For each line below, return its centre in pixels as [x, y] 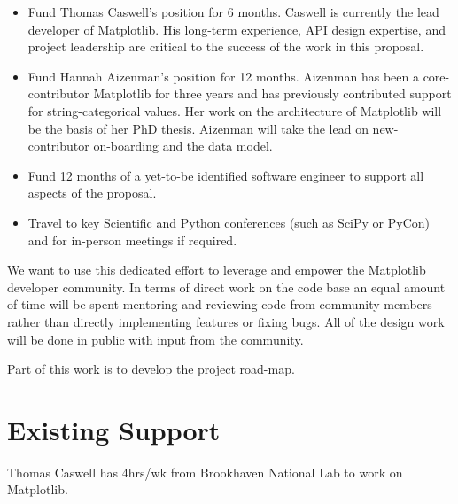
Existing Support [114, 429]
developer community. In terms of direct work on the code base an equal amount [226, 287]
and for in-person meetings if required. [132, 240]
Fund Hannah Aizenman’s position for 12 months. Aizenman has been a [223, 76]
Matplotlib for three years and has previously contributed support [272, 93]
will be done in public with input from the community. [155, 339]
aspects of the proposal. [92, 193]
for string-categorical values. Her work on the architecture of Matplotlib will [235, 110]
